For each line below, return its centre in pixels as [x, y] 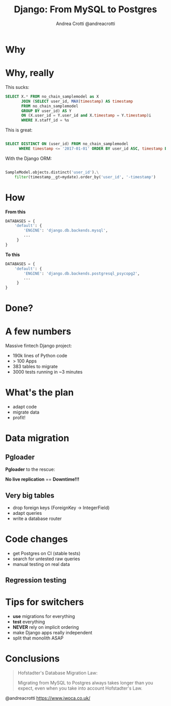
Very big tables [30, 495]
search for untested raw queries [46, 559]
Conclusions [33, 659]
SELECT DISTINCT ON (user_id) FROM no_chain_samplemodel [67, 144]
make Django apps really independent [52, 633]
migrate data [26, 412]
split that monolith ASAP [38, 638]
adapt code [25, 407]
